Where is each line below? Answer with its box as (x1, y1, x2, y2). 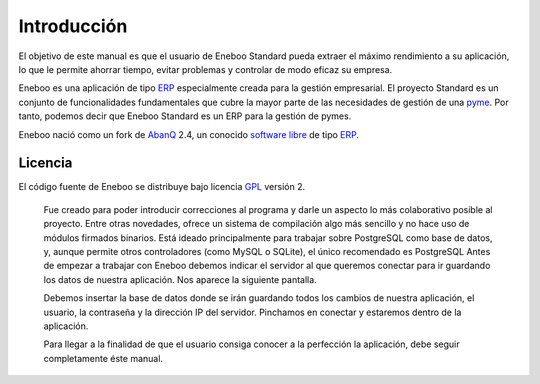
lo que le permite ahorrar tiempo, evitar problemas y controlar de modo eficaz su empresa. (18, 63, 393, 75)
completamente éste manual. (43, 352, 164, 364)
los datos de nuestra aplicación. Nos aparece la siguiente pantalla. (43, 273, 317, 285)
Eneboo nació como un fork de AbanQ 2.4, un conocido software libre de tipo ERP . (18, 128, 360, 140)
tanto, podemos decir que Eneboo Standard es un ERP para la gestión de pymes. (18, 110, 352, 122)
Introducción (18, 15, 128, 37)
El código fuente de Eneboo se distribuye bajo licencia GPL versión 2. (18, 181, 305, 193)
